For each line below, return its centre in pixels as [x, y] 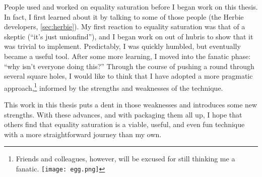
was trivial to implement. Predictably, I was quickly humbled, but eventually [122, 46]
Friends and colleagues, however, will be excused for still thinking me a [125, 159]
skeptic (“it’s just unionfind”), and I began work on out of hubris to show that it [129, 36]
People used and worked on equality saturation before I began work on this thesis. [131, 7]
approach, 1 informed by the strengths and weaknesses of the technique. [114, 87]
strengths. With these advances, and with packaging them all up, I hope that [123, 114]
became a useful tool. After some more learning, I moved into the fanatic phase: [127, 56]
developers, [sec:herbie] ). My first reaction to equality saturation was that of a [125, 26]
